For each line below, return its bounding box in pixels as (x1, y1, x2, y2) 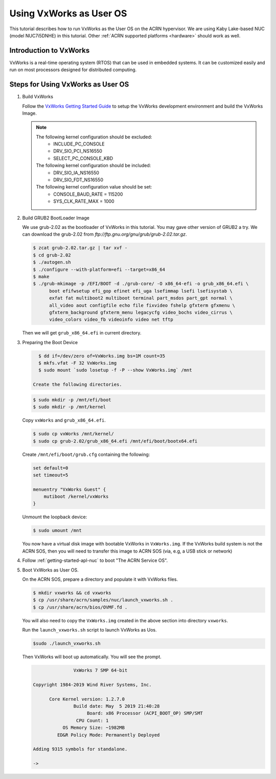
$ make (33, 273, 50, 279)
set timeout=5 (33, 472, 68, 478)
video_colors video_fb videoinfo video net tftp (49, 317, 173, 323)
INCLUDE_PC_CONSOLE (53, 141, 105, 147)
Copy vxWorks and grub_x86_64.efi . (22, 417, 106, 424)
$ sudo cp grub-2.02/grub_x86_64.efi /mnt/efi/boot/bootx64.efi (33, 438, 198, 444)
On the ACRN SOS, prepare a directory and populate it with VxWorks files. (22, 576, 178, 582)
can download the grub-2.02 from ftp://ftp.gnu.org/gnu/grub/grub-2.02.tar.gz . (22, 231, 187, 238)
